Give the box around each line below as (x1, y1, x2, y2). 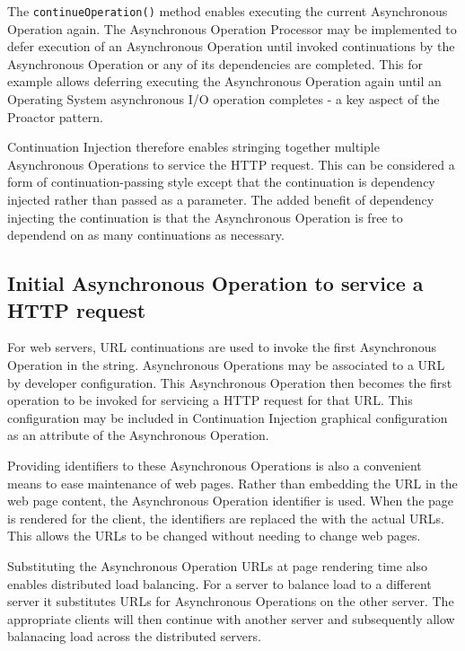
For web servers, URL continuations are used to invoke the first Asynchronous (7, 338, 437, 356)
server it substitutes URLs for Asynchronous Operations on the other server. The (7, 592, 454, 611)
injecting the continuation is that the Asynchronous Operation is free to (7, 207, 403, 226)
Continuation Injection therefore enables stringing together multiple (7, 137, 380, 156)
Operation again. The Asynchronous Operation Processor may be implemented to (7, 19, 457, 38)
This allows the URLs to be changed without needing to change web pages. (7, 526, 421, 545)
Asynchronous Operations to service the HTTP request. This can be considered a (7, 154, 455, 173)
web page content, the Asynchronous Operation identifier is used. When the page (7, 491, 454, 510)
